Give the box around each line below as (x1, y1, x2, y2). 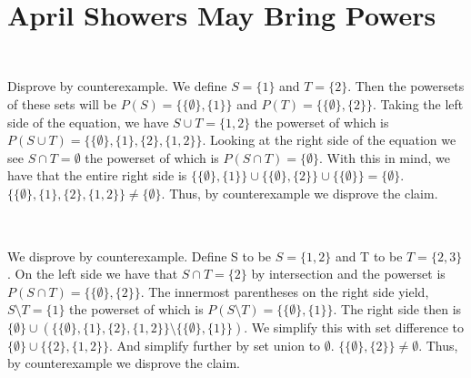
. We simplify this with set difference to (244, 317, 464, 336)
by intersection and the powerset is (251, 264, 446, 283)
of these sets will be (7, 94, 116, 113)
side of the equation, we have (7, 112, 169, 131)
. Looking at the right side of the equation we (202, 130, 456, 149)
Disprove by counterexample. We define (7, 77, 227, 96)
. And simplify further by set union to (109, 335, 321, 354)
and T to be (335, 246, 403, 265)
